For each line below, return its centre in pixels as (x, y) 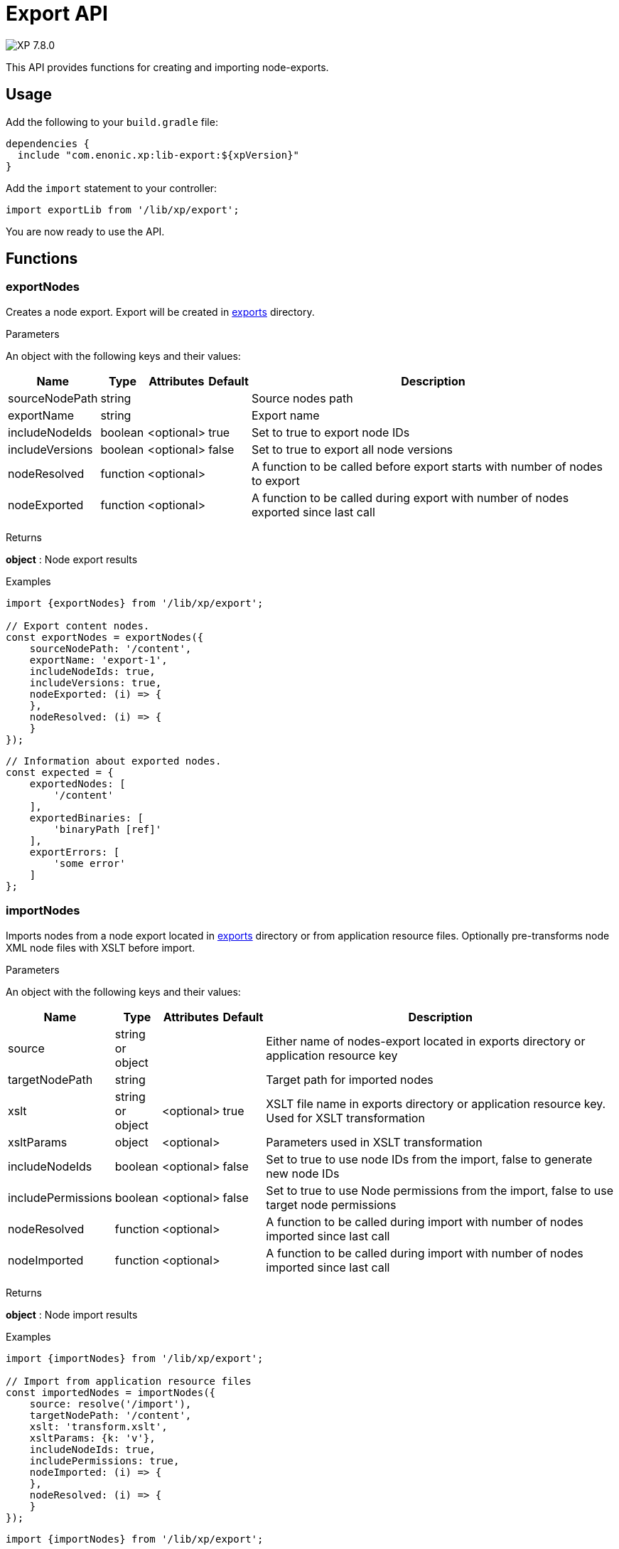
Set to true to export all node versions (352, 449)
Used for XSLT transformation (345, 1118)
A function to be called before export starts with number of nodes (427, 466)
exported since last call (313, 512)
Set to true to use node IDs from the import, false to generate (429, 1159)
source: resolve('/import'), (111, 1404)
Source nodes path (302, 398)
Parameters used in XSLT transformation (374, 1142)
